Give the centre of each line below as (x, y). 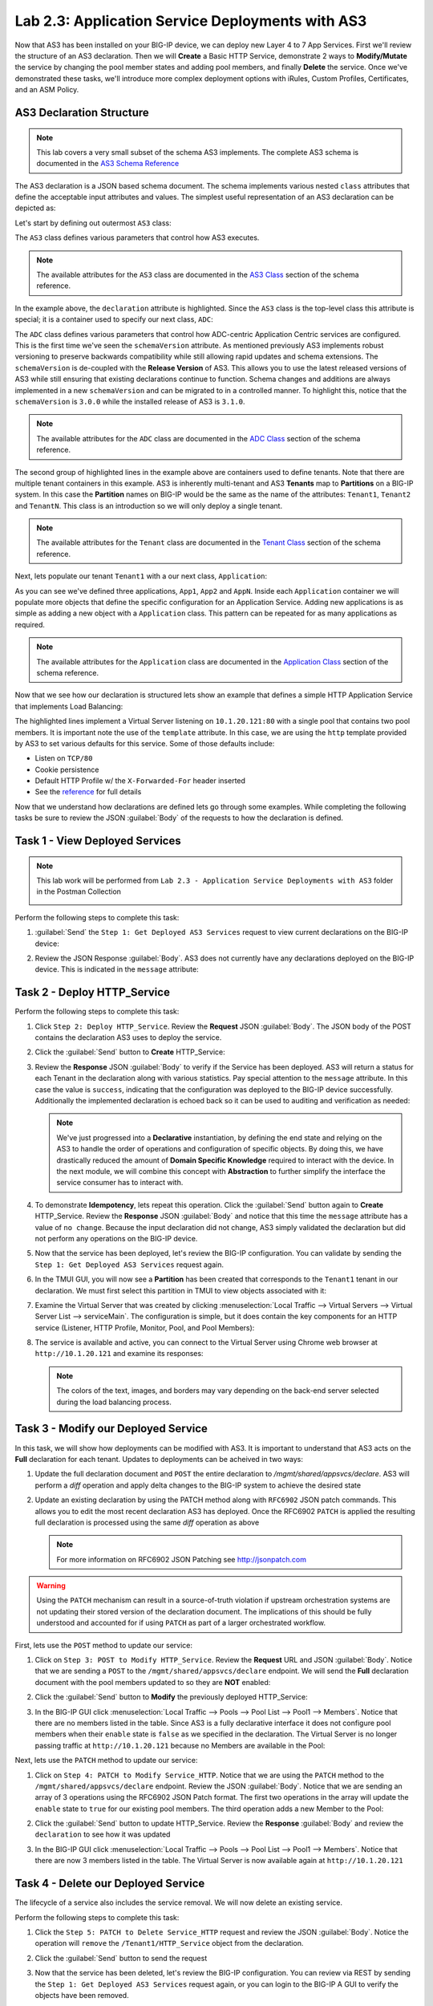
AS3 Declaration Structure (82, 112)
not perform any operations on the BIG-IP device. (116, 1238)
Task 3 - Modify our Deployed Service (111, 1429)
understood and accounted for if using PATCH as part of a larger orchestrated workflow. (181, 1623)
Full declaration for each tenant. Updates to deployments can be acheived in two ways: (159, 1459)
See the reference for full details (88, 792)
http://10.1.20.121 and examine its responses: (119, 1354)
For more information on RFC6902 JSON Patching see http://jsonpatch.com (181, 1559)
